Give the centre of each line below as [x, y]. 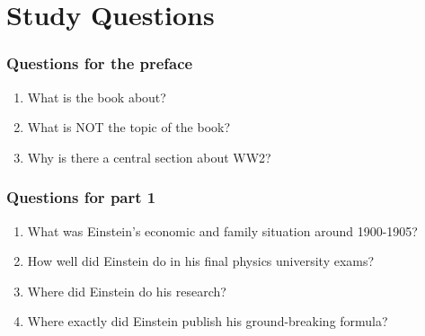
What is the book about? [97, 97]
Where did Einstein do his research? [127, 291]
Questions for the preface [100, 63]
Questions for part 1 [81, 197]
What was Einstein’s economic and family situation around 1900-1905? [222, 230]
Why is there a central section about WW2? [149, 157]
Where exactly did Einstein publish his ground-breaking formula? [208, 321]
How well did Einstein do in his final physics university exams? [201, 261]
